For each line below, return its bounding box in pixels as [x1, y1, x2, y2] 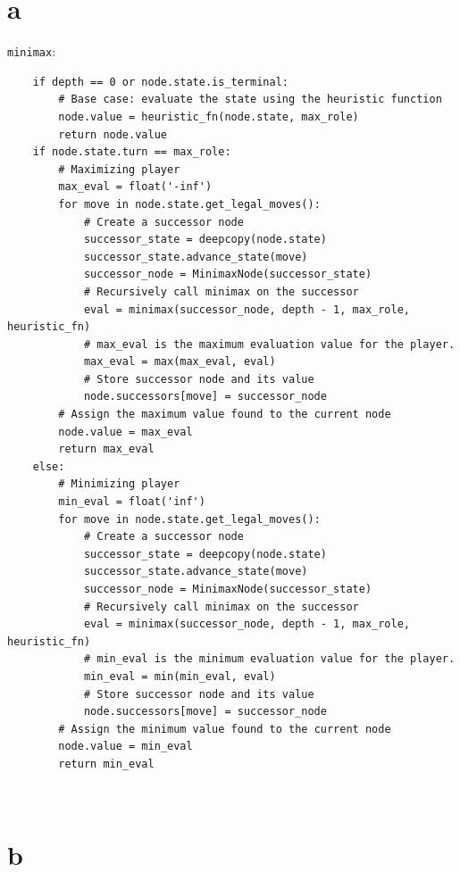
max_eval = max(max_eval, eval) [83, 355, 276, 369]
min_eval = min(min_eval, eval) [83, 669, 276, 683]
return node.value [58, 128, 167, 141]
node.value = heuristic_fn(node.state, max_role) [58, 110, 359, 123]
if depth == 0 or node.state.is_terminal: [32, 75, 289, 88]
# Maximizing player [58, 162, 180, 176]
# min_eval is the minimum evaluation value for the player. [83, 652, 456, 666]
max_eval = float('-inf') [58, 180, 213, 194]
